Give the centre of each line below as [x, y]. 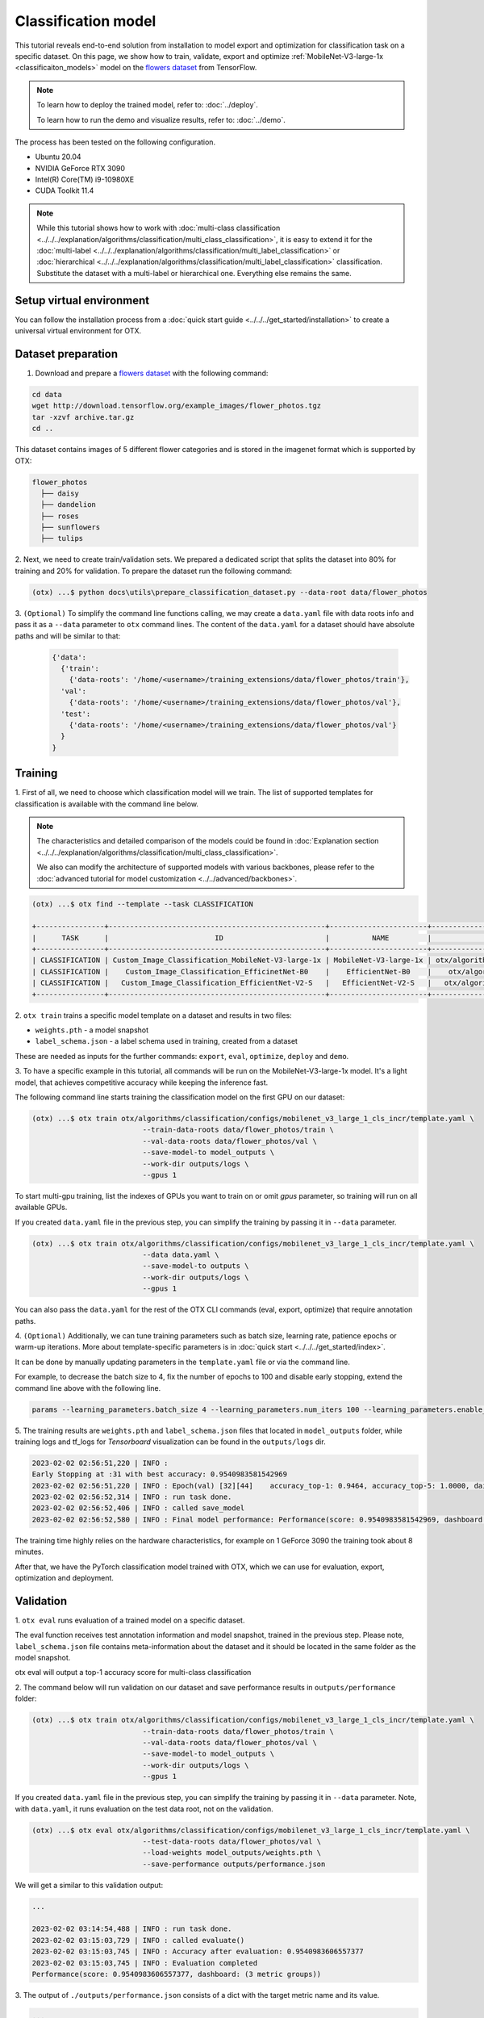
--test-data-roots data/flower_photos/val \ [232, 1841]
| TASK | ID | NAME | [232, 938]
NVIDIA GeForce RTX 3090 [80, 168]
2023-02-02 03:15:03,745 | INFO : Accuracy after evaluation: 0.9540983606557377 [198, 1952]
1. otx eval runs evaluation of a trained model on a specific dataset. [130, 1620]
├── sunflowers [71, 528]
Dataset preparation [67, 354]
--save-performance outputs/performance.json [234, 1864]
